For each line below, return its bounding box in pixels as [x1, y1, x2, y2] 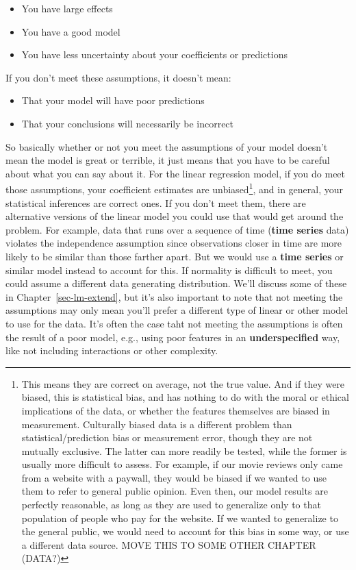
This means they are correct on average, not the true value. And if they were [21, 376, 345, 391]
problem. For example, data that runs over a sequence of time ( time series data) [5, 222, 349, 236]
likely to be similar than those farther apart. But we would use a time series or [5, 249, 344, 263]
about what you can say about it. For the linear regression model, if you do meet [5, 166, 346, 180]
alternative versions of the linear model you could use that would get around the [5, 209, 344, 223]
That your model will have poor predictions [21, 93, 205, 108]
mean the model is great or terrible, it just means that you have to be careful [5, 153, 330, 167]
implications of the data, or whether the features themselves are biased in [21, 403, 330, 417]
